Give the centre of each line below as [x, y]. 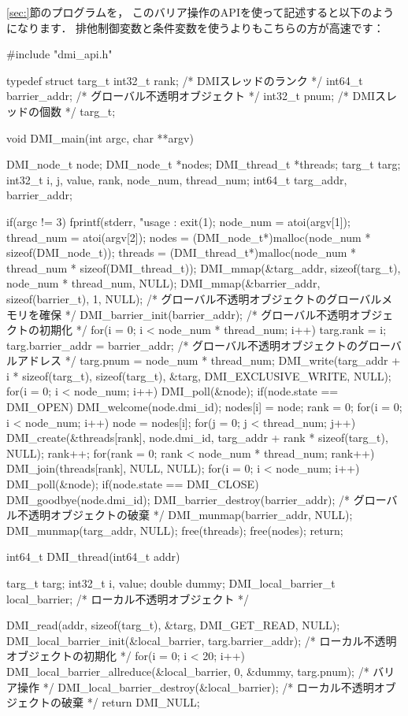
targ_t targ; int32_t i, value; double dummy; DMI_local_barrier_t [171, 583]
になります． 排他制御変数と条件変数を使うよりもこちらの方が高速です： [195, 27]
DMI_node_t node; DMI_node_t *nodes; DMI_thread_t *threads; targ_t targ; [204, 164]
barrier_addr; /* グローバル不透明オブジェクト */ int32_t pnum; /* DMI [191, 96]
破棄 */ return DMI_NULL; [130, 702]
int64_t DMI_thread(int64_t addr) [93, 556]
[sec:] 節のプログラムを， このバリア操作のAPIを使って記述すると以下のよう [200, 12]
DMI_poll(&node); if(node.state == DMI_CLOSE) [133, 484]
